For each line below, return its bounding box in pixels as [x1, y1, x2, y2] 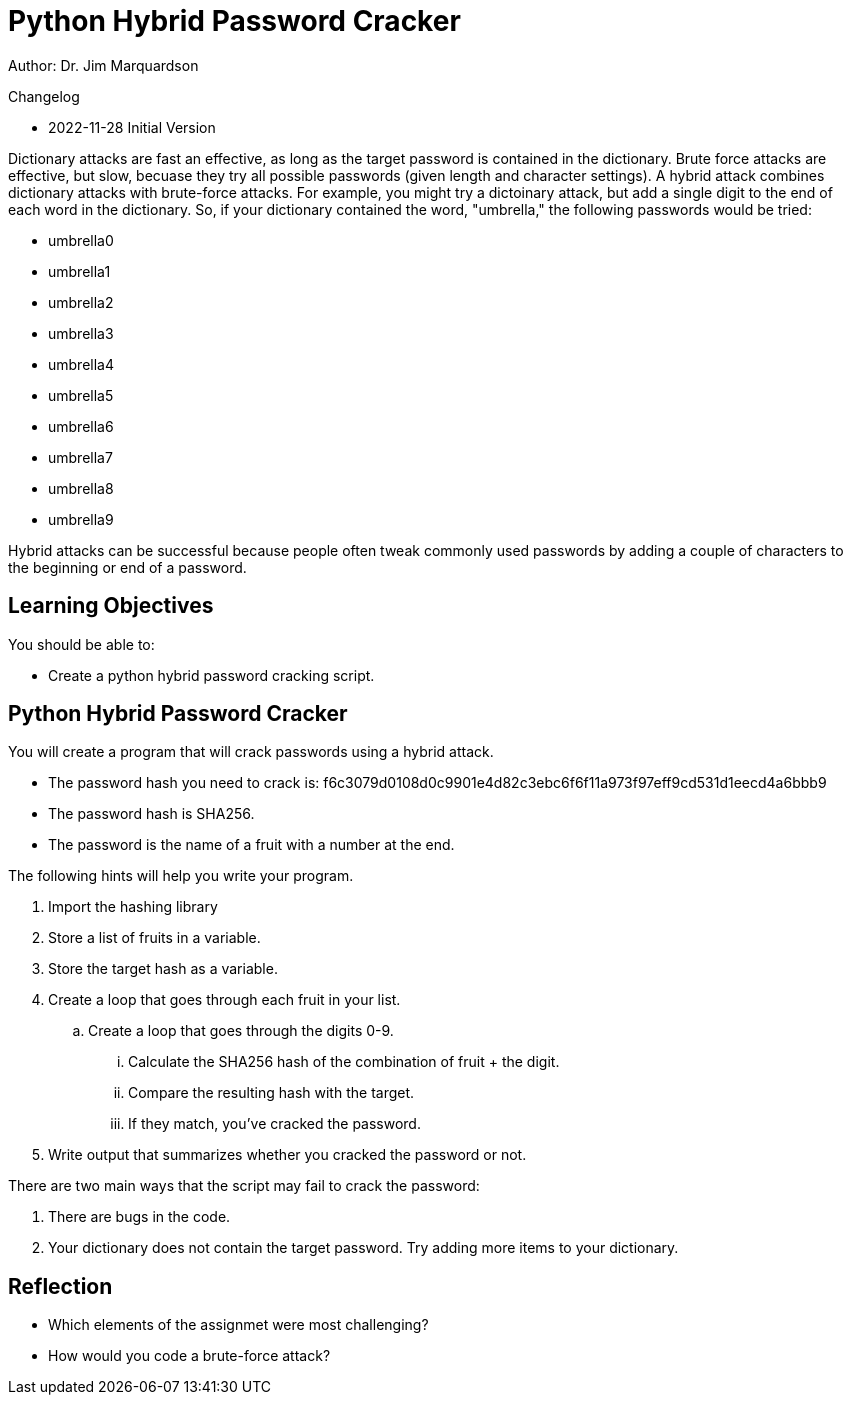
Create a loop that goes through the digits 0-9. [88, 1022, 394, 1040]
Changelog [8, 87, 80, 105]
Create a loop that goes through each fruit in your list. [48, 991, 401, 1009]
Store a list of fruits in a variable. [48, 929, 261, 947]
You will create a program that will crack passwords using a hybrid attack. [8, 743, 494, 761]
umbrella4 [48, 355, 115, 373]
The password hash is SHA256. [48, 805, 255, 823]
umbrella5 [48, 386, 114, 404]
